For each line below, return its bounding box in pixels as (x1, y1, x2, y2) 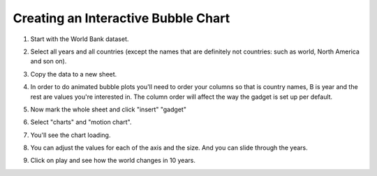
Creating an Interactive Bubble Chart (13, 10, 230, 26)
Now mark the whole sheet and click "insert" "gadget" (30, 105, 186, 113)
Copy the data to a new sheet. (30, 70, 117, 78)
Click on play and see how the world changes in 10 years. (30, 157, 195, 165)
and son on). (30, 57, 67, 65)
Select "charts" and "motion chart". (30, 118, 132, 127)
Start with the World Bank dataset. (30, 35, 129, 43)
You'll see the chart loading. (30, 131, 111, 139)
